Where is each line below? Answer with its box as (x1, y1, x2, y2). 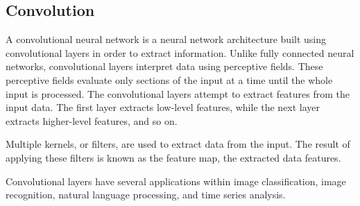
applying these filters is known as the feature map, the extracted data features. (6, 150, 341, 164)
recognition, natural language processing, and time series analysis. (6, 187, 286, 202)
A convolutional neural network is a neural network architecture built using (6, 32, 327, 46)
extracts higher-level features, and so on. (6, 113, 178, 128)
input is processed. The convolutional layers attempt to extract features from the (6, 86, 350, 101)
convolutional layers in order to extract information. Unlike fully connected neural (6, 45, 354, 60)
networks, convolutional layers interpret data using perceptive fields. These (6, 59, 323, 74)
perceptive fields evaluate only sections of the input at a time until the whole (6, 72, 333, 87)
